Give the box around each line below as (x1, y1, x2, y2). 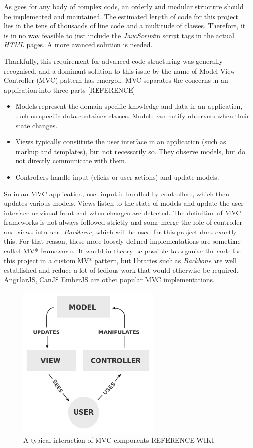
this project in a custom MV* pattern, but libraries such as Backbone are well (4, 255, 236, 265)
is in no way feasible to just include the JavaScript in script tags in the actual (4, 30, 234, 40)
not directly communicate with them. (15, 156, 127, 166)
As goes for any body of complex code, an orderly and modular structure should (4, 1, 244, 11)
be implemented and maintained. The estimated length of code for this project (4, 11, 238, 21)
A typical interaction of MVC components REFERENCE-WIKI (23, 435, 214, 445)
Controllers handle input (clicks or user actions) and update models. (15, 172, 219, 182)
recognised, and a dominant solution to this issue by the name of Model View (4, 65, 235, 76)
